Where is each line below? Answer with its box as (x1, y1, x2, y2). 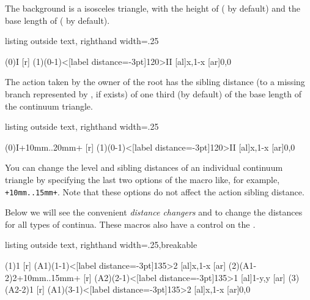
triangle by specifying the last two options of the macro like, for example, (5, 173, 280, 186)
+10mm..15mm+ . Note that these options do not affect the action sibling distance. (5, 185, 304, 198)
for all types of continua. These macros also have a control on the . (5, 217, 256, 230)
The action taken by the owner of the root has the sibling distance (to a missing (5, 75, 305, 88)
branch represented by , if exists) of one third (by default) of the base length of (5, 87, 302, 100)
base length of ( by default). (5, 13, 110, 26)
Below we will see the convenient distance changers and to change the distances (5, 206, 303, 219)
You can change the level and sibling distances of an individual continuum (5, 161, 283, 174)
